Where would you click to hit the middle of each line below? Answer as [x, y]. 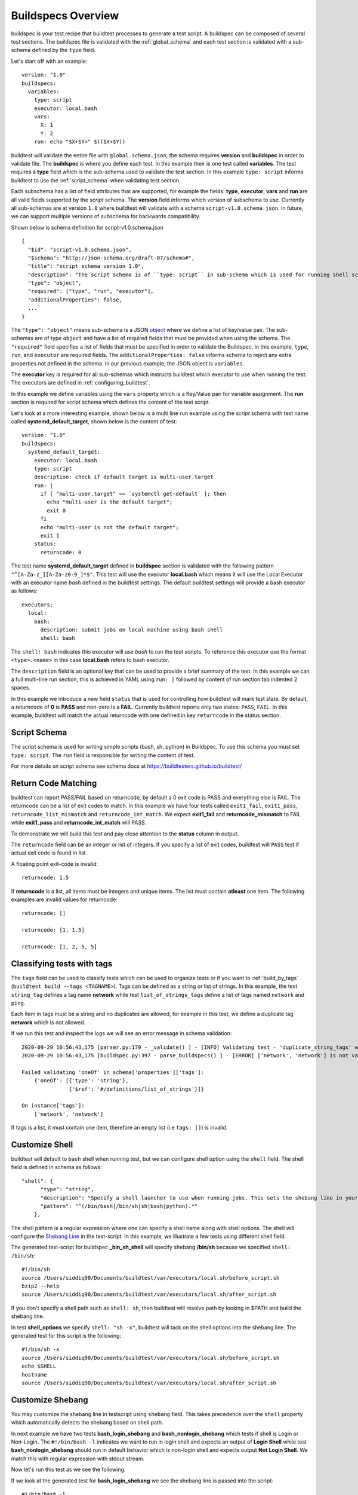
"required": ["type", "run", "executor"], [91, 291]
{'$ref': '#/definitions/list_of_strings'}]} [136, 1089]
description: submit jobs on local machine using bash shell [132, 630]
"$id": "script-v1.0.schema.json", [80, 249]
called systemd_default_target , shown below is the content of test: [94, 421]
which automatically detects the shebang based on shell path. [87, 1423]
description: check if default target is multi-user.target [124, 477]
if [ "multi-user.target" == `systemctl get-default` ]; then [133, 494]
